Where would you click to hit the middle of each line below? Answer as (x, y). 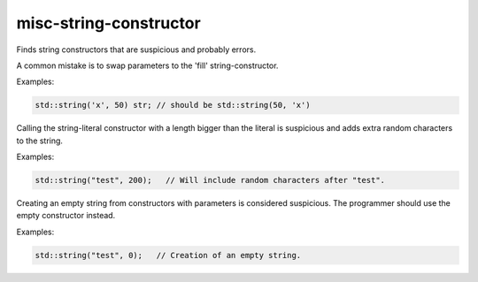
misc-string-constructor (108, 23)
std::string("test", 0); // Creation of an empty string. (168, 255)
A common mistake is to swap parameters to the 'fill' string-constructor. (147, 65)
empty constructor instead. (66, 216)
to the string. (40, 141)
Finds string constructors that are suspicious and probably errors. (136, 50)
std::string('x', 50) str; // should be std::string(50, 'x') (173, 105)
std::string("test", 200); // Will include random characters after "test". (210, 180)
